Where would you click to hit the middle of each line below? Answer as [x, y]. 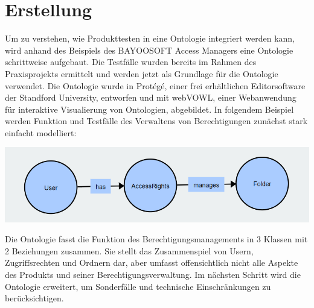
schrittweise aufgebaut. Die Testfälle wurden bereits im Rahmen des [131, 62]
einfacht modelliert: [41, 132]
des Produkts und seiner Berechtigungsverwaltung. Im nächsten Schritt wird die [153, 275]
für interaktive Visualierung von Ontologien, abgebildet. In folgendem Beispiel [149, 109]
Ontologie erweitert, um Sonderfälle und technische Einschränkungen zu [138, 286]
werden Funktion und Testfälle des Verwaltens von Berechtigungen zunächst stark [156, 121]
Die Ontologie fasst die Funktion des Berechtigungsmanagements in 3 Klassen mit [156, 239]
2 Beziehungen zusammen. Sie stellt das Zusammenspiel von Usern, [129, 250]
